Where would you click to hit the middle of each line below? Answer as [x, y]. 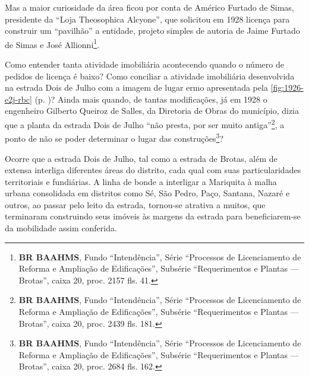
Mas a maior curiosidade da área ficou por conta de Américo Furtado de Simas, [149, 7]
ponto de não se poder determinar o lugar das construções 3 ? [114, 137]
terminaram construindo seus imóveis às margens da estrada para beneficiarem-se [153, 216]
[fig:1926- [287, 87]
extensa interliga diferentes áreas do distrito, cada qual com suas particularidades [153, 170]
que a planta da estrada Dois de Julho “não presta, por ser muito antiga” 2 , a [145, 124]
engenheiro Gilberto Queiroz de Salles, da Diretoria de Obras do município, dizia [152, 111]
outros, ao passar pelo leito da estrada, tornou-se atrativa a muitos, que [135, 204]
